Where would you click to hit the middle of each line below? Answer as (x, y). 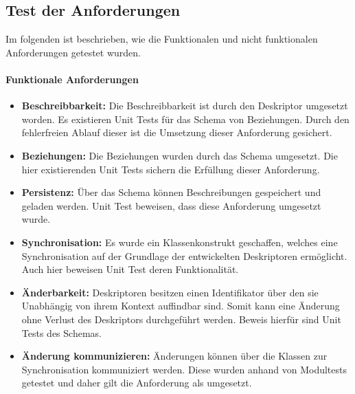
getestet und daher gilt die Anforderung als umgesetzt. (137, 383)
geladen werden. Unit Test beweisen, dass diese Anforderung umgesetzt (171, 205)
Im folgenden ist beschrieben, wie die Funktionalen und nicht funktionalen (162, 39)
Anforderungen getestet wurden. (73, 52)
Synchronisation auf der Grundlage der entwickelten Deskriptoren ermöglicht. (184, 255)
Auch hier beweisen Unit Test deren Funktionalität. (130, 269)
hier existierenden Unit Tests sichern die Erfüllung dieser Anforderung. (171, 169)
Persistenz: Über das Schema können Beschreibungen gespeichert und (171, 192)
